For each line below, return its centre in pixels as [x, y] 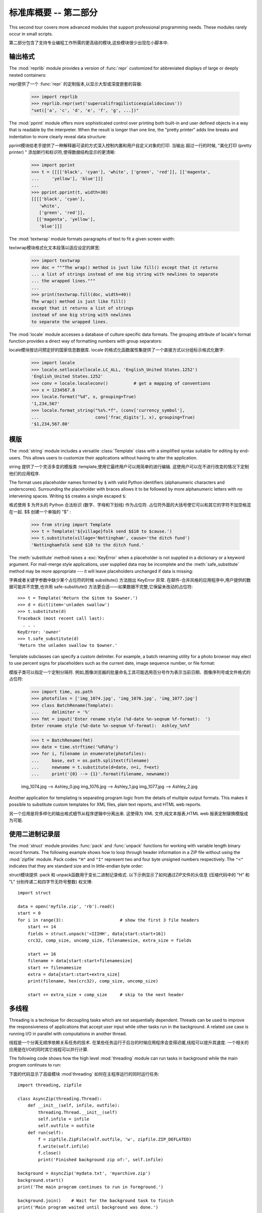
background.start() [41, 1180]
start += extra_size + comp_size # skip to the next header [106, 995]
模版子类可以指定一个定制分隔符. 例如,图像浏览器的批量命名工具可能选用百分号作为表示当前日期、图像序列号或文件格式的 [130, 672]
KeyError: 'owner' [40, 632]
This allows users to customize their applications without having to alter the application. [110, 458]
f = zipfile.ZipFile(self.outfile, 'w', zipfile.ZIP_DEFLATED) [115, 1139]
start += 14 [42, 927]
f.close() [50, 1153]
